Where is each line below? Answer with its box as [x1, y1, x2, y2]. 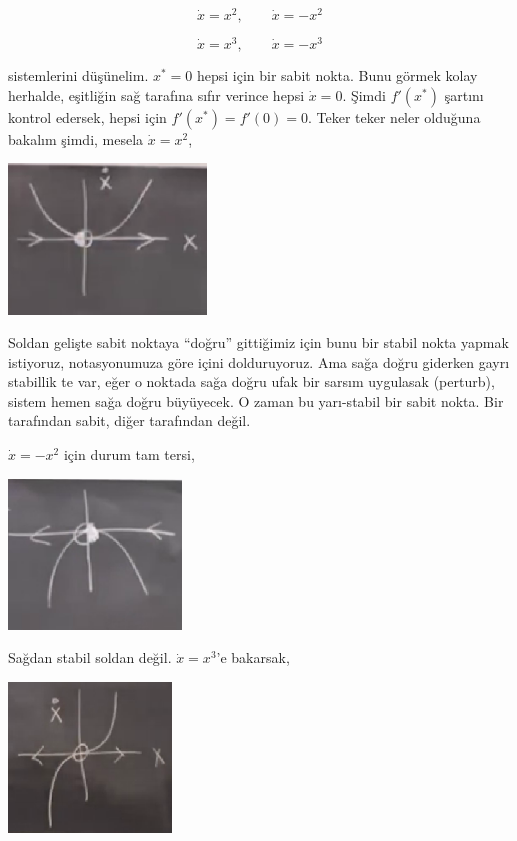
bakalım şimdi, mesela [8, 128, 144, 149]
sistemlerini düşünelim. [8, 65, 149, 86]
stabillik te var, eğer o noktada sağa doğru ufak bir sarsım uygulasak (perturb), [8, 371, 495, 392]
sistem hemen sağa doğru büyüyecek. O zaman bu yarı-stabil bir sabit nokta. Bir [8, 390, 504, 411]
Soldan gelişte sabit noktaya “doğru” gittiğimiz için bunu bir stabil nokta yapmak [8, 332, 509, 353]
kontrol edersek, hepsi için [8, 106, 167, 127]
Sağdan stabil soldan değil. [8, 647, 172, 668]
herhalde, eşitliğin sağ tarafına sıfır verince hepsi [8, 84, 305, 105]
